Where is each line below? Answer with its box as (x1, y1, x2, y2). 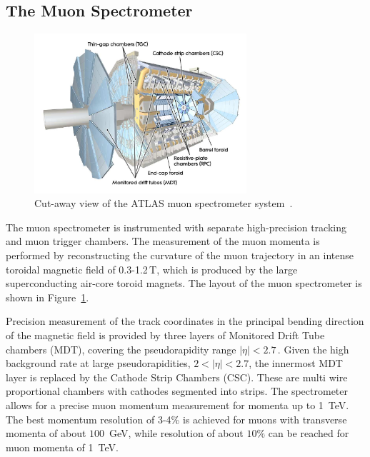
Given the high (284, 341, 349, 356)
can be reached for (268, 426, 349, 441)
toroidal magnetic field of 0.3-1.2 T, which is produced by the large (6, 261, 298, 276)
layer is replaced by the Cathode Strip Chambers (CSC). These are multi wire (6, 369, 348, 384)
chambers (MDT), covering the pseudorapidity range (6, 341, 236, 356)
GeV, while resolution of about (109, 426, 244, 441)
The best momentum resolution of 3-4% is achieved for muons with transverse (6, 411, 347, 426)
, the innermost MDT (249, 356, 343, 371)
